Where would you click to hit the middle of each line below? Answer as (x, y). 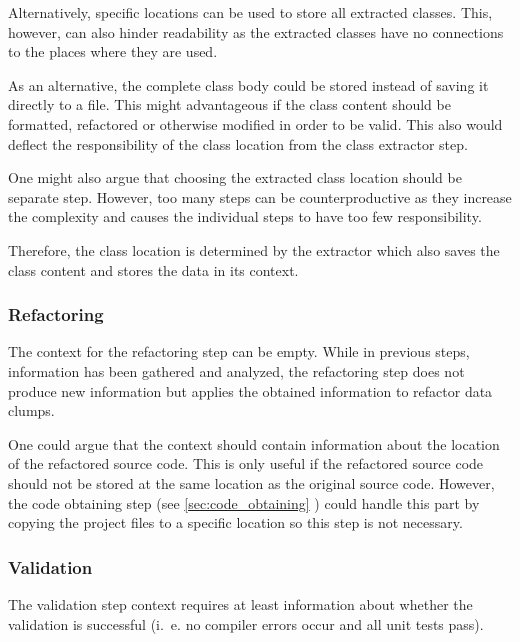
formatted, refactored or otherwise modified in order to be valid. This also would (255, 123)
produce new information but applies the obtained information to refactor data (250, 390)
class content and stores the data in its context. (153, 269)
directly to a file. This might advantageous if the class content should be (229, 104)
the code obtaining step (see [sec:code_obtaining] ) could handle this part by (244, 502)
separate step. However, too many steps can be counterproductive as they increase (260, 196)
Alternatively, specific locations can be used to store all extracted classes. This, (250, 12)
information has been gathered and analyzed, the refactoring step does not (236, 370)
